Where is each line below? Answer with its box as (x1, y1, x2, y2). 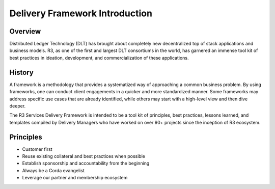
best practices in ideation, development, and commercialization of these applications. (9, 55, 189, 61)
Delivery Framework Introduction (9, 8, 153, 19)
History (9, 68, 34, 76)
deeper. (9, 102, 26, 109)
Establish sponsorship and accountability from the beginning (22, 160, 150, 167)
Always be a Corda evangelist (22, 167, 85, 173)
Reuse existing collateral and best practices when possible (22, 153, 145, 159)
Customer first (22, 146, 53, 152)
